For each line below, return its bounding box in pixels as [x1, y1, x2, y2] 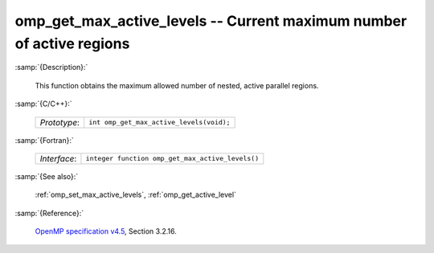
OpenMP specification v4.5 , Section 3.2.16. [35, 226, 177, 236]
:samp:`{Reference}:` [14, 208, 84, 218]
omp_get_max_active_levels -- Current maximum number [14, 12, 407, 30]
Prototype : [39, 116, 80, 128]
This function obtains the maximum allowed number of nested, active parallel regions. [35, 80, 319, 90]
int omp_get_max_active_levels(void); [88, 118, 231, 127]
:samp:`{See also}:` [14, 171, 79, 181]
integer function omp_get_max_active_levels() [85, 154, 260, 163]
